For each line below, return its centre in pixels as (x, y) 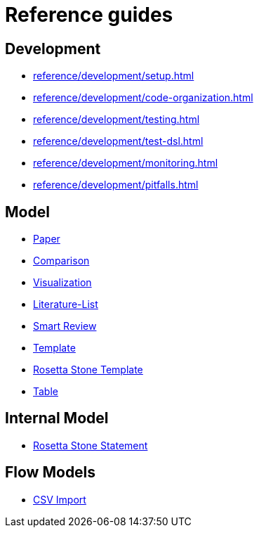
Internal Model (57, 418)
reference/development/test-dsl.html (118, 141)
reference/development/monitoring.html (126, 163)
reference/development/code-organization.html (143, 98)
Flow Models (51, 473)
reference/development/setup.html (114, 76)
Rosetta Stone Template (88, 370)
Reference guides (89, 15)
